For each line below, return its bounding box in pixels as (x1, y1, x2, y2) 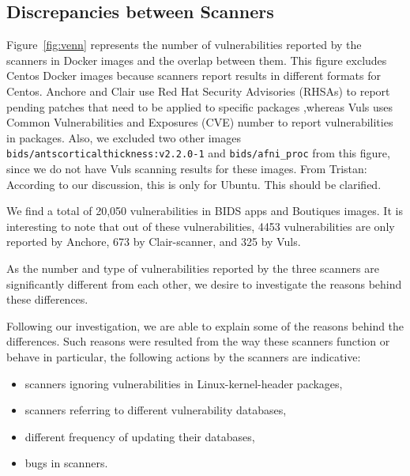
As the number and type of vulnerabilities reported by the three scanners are (6, 259, 379, 276)
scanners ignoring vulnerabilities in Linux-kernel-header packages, (24, 375, 343, 391)
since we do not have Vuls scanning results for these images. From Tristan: (6, 161, 367, 177)
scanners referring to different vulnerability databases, (24, 402, 287, 418)
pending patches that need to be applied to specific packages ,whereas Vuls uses (6, 98, 393, 115)
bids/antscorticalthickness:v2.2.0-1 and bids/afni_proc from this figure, (6, 145, 390, 161)
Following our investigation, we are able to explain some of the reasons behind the (6, 317, 404, 334)
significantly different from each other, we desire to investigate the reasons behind (6, 275, 402, 292)
